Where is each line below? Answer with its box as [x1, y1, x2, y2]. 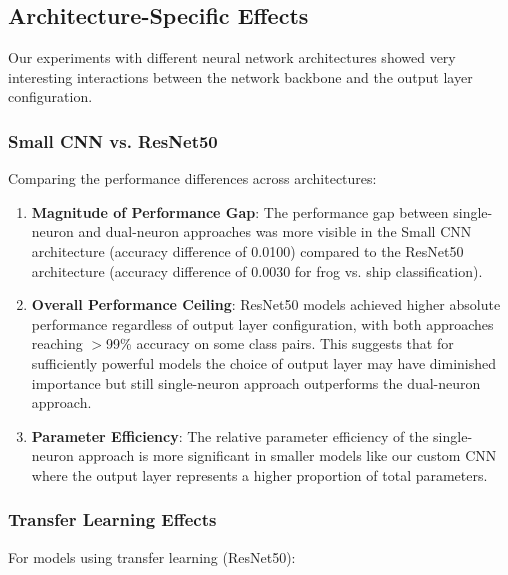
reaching [31, 333, 83, 354]
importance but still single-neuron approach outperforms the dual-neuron [31, 372, 481, 393]
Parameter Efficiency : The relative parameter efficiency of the [31, 425, 429, 446]
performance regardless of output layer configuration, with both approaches [31, 313, 494, 334]
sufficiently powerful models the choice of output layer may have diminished [31, 352, 497, 373]
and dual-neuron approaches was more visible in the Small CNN [78, 221, 472, 242]
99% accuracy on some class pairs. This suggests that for [106, 333, 454, 354]
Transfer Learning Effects [8, 507, 217, 532]
